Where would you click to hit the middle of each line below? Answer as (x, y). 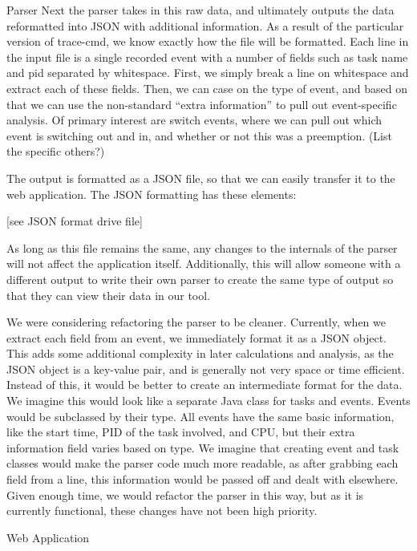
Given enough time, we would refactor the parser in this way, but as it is (185, 494)
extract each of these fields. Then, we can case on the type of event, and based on (207, 88)
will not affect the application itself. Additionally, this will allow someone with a (204, 263)
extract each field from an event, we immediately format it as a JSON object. (197, 337)
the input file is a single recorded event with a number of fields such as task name (207, 57)
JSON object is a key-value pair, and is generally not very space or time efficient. (206, 369)
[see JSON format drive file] (75, 221)
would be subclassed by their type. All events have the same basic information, (200, 416)
